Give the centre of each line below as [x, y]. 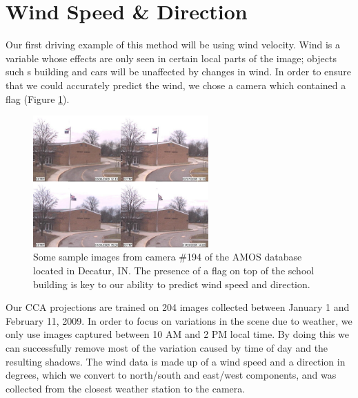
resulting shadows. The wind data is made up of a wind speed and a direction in [176, 361]
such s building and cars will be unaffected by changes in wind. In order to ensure [179, 72]
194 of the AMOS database [245, 257]
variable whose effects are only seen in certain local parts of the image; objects [171, 58]
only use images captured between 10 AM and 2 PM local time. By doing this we [178, 334]
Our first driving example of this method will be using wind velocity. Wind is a [173, 45]
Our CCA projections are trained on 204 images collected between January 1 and [178, 307]
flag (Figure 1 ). [38, 98]
